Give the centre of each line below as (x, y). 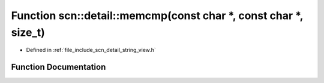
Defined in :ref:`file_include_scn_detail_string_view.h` (91, 50)
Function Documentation (58, 67)
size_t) (28, 32)
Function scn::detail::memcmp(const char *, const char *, (157, 16)
